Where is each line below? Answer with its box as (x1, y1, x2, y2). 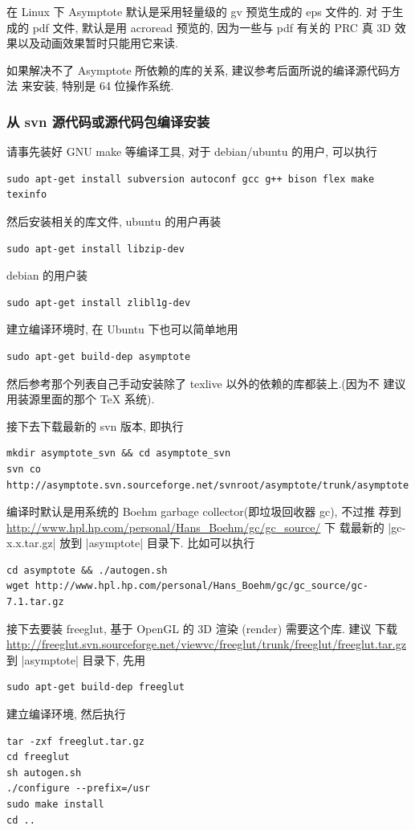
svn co (6, 463, 41, 475)
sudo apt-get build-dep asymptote (6, 350, 191, 362)
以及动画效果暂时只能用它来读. (17, 35, 178, 51)
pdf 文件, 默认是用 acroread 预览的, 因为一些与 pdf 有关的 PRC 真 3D (32, 18, 391, 35)
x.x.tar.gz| (6, 534, 56, 551)
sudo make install (6, 799, 104, 810)
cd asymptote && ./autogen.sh (6, 564, 168, 576)
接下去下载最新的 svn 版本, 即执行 (6, 417, 184, 434)
